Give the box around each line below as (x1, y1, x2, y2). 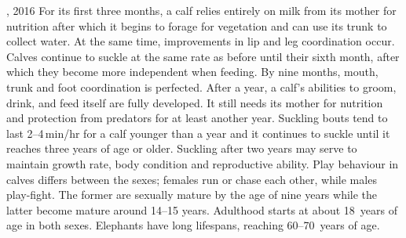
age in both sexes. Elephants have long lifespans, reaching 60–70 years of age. (6, 217, 380, 233)
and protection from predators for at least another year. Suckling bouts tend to (6, 110, 388, 126)
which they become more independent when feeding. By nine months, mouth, (6, 63, 379, 80)
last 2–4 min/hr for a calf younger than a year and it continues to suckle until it (6, 124, 390, 141)
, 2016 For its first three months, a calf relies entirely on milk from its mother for (6, 2, 397, 18)
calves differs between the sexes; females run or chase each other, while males (6, 171, 377, 187)
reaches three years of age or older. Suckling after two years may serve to (6, 140, 357, 157)
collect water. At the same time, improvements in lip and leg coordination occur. (6, 33, 395, 49)
